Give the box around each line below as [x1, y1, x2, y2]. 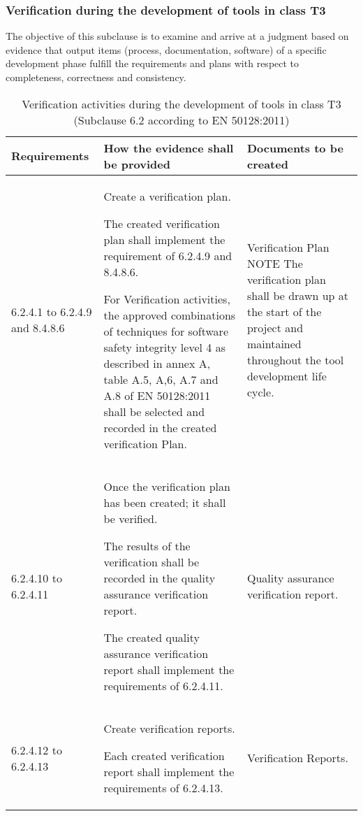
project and [246, 320, 304, 336]
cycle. [246, 384, 274, 401]
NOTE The [246, 255, 303, 272]
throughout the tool [246, 352, 344, 368]
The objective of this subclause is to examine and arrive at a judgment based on [6, 29, 349, 43]
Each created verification [103, 747, 225, 764]
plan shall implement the [103, 231, 225, 248]
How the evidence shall [103, 139, 234, 156]
